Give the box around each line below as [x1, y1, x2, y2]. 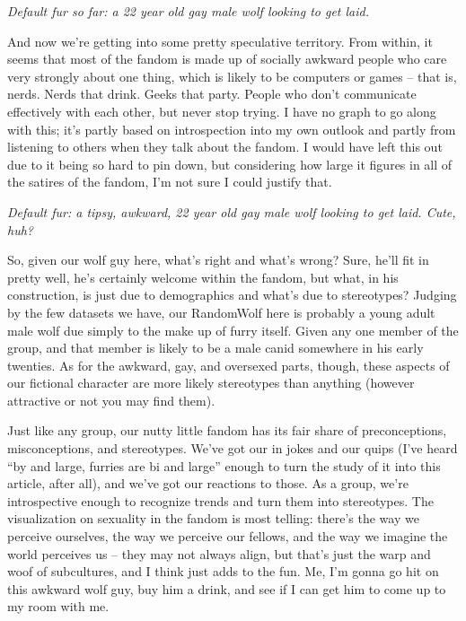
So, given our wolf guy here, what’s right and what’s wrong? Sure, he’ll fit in [7, 250, 429, 269]
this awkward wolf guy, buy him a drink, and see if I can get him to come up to [7, 579, 446, 598]
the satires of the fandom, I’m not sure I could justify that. [7, 172, 332, 191]
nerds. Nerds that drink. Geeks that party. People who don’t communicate [7, 84, 417, 103]
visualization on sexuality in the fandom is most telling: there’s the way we [7, 509, 419, 528]
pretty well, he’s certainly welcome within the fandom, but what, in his [7, 267, 399, 286]
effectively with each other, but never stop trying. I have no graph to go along [7, 101, 436, 120]
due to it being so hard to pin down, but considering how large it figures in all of [7, 154, 453, 173]
